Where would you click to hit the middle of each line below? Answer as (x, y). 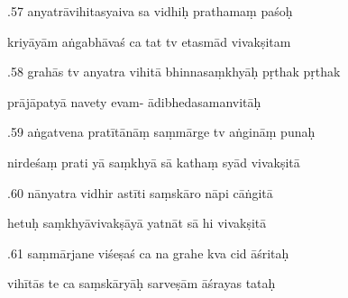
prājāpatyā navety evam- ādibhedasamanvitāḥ (134, 101)
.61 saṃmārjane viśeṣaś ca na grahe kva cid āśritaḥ (148, 253)
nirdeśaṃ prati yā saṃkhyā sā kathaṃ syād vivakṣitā (154, 162)
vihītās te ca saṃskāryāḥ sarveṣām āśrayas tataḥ (142, 283)
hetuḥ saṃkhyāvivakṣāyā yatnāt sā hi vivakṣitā (137, 223)
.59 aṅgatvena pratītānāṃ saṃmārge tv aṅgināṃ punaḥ (161, 132)
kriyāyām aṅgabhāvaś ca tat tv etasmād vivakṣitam (149, 41)
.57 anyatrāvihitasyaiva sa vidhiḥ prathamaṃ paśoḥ (150, 11)
